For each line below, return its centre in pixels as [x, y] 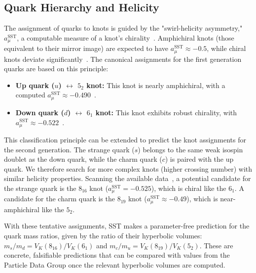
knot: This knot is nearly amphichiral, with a [156, 85]
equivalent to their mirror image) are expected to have [86, 48]
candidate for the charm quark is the [59, 199]
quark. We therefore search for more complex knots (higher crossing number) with [128, 168]
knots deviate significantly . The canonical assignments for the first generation [123, 59]
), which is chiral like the [189, 188]
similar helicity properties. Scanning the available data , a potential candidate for [128, 178]
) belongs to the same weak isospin [190, 149]
